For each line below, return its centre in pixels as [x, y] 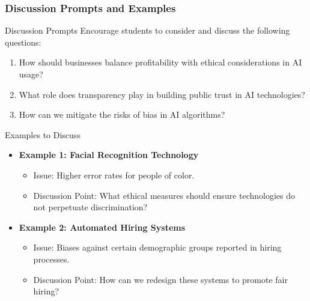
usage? [31, 74]
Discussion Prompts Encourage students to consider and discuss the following [147, 30]
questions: [23, 42]
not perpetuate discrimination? [90, 207]
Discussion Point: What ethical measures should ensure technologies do [164, 195]
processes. [51, 259]
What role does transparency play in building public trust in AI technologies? [162, 94]
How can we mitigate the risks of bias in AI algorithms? [122, 114]
